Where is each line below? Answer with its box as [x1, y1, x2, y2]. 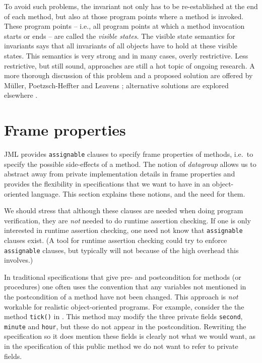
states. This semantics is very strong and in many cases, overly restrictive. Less [4, 50, 248, 60]
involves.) [4, 255, 33, 265]
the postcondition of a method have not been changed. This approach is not [4, 291, 238, 301]
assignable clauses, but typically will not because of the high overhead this [4, 245, 239, 255]
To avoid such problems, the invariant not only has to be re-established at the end [4, 1, 258, 11]
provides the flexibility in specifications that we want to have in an [4, 178, 210, 189]
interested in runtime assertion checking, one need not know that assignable [4, 225, 243, 235]
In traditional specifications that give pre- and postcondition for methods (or [4, 271, 241, 282]
